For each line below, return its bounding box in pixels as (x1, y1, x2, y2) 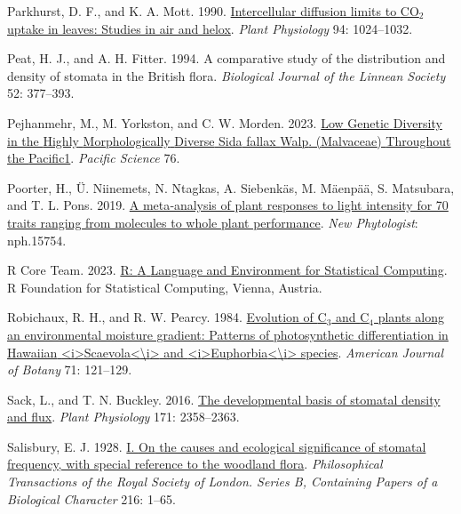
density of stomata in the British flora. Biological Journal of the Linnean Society (7, 66, 446, 84)
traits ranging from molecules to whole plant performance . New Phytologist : (7, 213, 418, 231)
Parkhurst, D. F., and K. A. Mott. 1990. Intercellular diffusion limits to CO (7, 2, 419, 20)
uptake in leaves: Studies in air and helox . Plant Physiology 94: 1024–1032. (7, 19, 413, 37)
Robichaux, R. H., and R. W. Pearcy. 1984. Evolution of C (7, 308, 327, 326)
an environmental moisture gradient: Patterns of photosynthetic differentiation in (7, 325, 449, 343)
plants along (378, 308, 445, 326)
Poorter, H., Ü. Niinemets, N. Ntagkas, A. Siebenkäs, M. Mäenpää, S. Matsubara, (7, 178, 455, 197)
